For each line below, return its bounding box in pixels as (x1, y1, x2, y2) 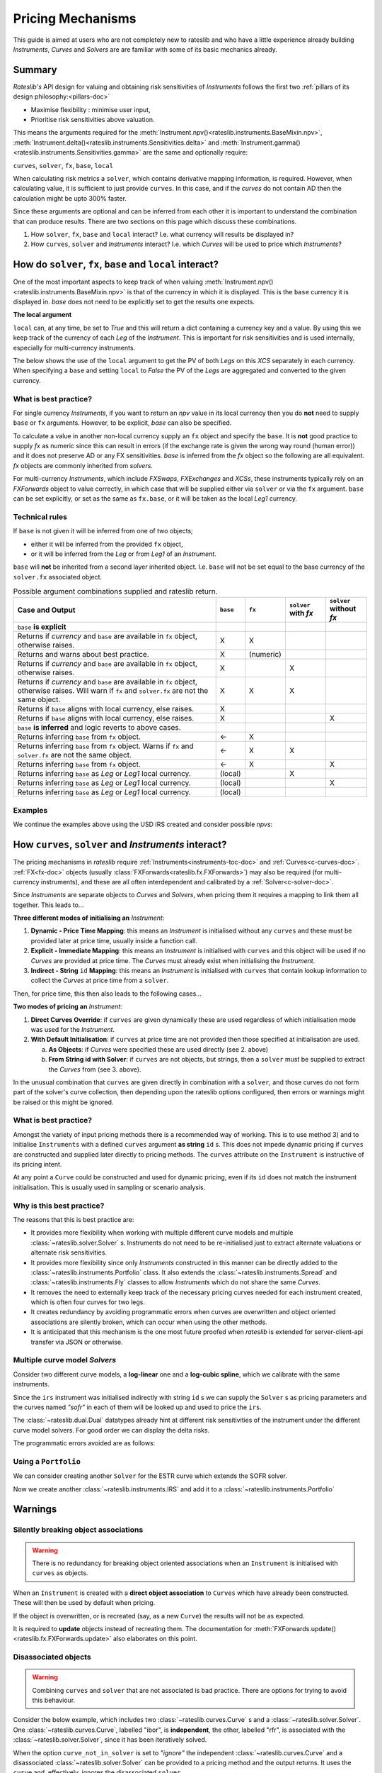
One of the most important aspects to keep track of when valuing (13, 277, 203, 287)
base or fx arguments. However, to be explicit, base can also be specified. (13, 418, 232, 427)
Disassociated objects (13, 1652, 91, 1662)
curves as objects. (32, 1569, 88, 1577)
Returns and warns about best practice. (17, 650, 149, 660)
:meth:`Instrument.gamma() (220, 138, 301, 147)
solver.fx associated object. (13, 572, 103, 581)
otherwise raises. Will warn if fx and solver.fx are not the (17, 686, 209, 696)
